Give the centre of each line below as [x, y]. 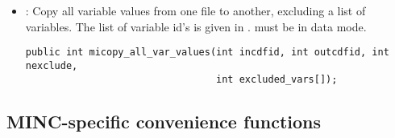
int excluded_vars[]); [277, 79]
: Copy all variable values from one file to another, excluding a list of [195, 10]
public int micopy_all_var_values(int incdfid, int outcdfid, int [207, 53]
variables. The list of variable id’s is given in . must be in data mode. [196, 26]
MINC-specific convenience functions [164, 121]
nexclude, [52, 65]
